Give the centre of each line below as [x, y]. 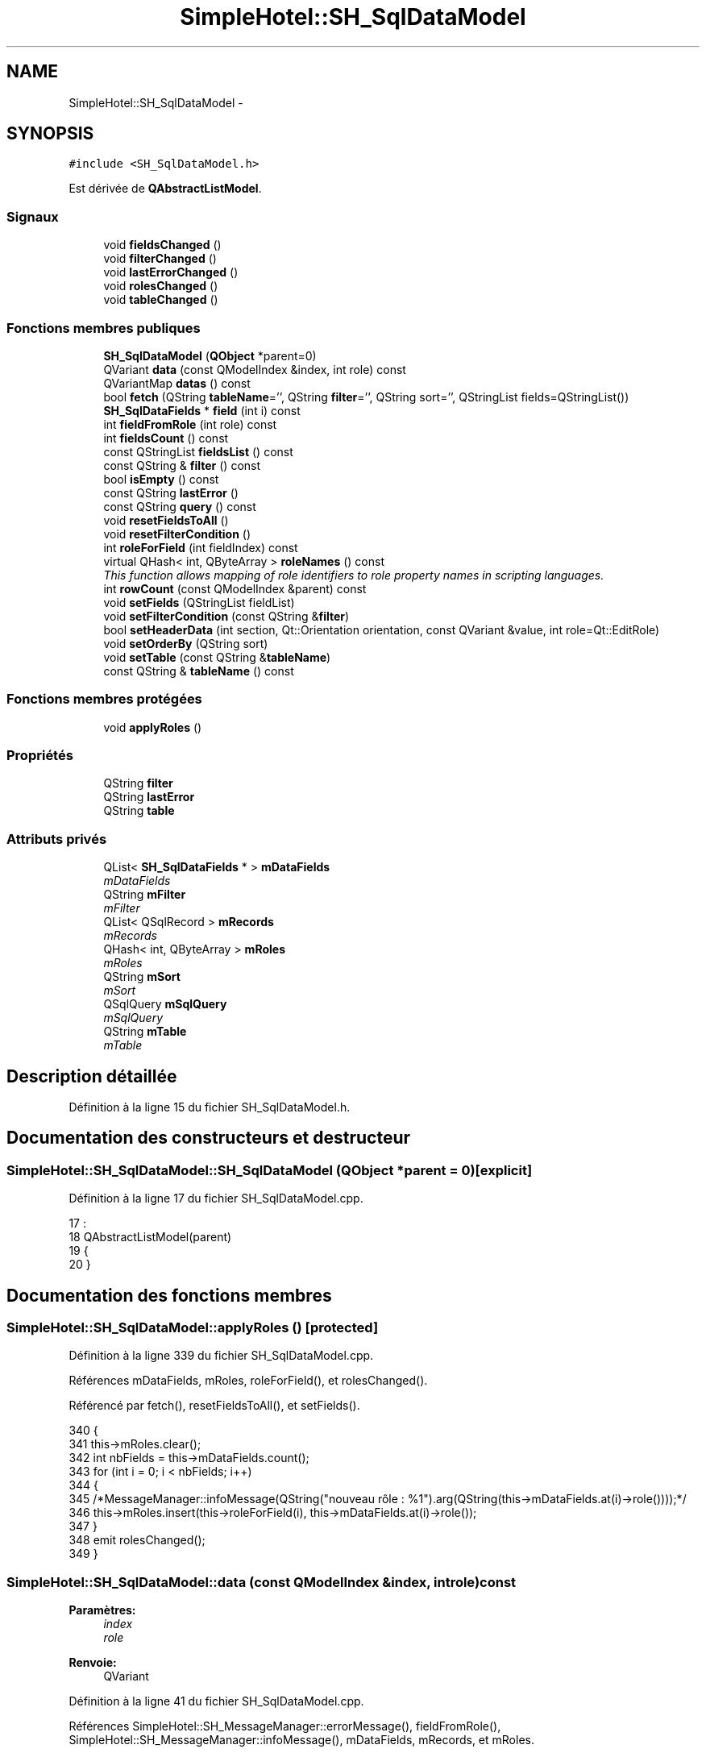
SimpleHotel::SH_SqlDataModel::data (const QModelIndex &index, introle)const [262, 1582]
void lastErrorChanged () [171, 272]
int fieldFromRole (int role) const [190, 424]
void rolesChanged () [161, 286]
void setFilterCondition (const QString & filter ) [226, 616]
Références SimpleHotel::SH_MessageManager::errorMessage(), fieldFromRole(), [285, 1726]
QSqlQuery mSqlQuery [165, 1004]
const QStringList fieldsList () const [198, 451]
